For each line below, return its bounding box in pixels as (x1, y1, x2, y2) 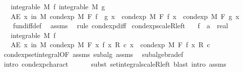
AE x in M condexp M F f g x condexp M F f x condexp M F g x (10, 11, 240, 21)
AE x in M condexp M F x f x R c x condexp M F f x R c (10, 39, 210, 50)
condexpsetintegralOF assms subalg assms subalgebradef (3, 49, 183, 59)
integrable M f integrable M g (10, 1, 105, 11)
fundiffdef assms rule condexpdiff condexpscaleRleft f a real (13, 20, 228, 31)
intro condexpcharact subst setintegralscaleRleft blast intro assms (3, 58, 226, 69)
